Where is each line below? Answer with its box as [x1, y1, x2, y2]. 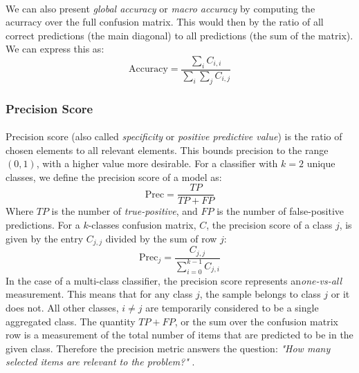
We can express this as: [6, 41, 104, 56]
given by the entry [6, 231, 84, 245]
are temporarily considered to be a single [145, 300, 319, 314]
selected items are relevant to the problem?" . [6, 354, 195, 369]
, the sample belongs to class [199, 287, 321, 301]
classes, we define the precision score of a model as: [6, 169, 222, 184]
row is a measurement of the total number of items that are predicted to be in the [6, 327, 353, 342]
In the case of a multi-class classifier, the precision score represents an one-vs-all [6, 273, 342, 287]
